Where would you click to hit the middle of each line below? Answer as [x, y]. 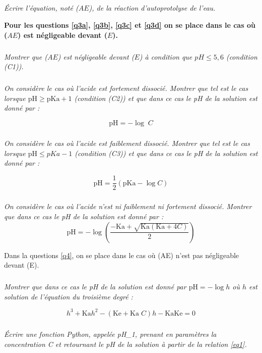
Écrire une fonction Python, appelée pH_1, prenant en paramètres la [110, 334]
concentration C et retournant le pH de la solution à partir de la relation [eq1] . [125, 344]
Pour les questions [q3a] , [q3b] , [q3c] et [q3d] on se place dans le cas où [130, 24]
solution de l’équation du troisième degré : [69, 296]
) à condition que [166, 56]
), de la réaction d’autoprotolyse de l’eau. [152, 8]
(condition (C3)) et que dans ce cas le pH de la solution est [166, 153]
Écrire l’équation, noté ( [41, 8]
